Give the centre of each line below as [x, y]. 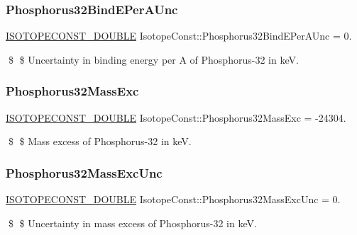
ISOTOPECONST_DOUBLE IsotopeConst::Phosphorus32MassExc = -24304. [176, 117]
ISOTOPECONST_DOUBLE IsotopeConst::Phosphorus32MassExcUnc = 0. [173, 199]
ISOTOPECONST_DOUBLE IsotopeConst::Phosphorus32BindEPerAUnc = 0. [179, 36]
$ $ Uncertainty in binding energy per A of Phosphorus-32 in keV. [153, 59]
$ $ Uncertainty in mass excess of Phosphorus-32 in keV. [132, 223]
